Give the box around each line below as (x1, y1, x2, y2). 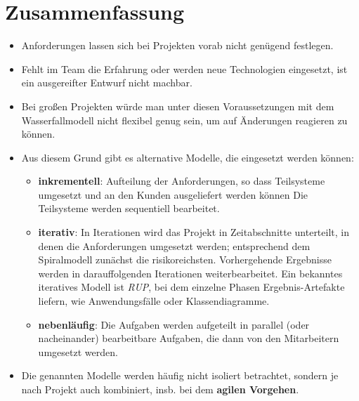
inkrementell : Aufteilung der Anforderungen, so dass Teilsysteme (38, 173, 325, 188)
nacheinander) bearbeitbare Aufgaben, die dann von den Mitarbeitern (38, 331, 339, 346)
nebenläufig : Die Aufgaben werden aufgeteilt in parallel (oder (38, 317, 310, 331)
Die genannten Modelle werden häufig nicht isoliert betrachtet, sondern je (21, 368, 339, 383)
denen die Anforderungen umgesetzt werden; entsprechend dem (38, 238, 311, 253)
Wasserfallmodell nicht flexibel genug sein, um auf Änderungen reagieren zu (21, 112, 348, 127)
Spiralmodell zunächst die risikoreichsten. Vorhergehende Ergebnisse (38, 252, 332, 267)
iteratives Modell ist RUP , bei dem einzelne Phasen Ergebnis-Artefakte (38, 280, 345, 294)
